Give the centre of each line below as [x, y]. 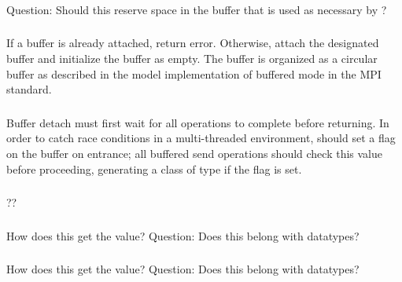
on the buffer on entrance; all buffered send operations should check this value [195, 153]
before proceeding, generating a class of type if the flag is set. [154, 168]
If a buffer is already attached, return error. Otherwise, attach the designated [193, 43]
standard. [29, 89]
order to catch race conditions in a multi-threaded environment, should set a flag [201, 138]
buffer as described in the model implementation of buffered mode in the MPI [194, 73]
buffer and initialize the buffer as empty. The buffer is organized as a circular [192, 59]
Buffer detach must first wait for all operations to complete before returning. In [198, 122]
